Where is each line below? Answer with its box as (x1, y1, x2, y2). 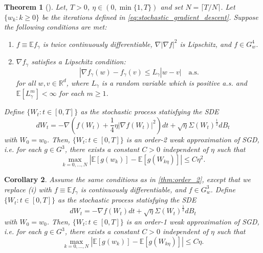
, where (66, 77, 89, 88)
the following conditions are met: (4, 21, 107, 32)
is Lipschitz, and (180, 38, 232, 49)
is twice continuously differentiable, (42, 38, 152, 49)
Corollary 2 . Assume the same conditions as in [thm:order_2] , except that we (4, 174, 251, 185)
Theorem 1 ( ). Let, (4, 2, 68, 12)
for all (16, 77, 36, 88)
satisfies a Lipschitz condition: (31, 56, 126, 67)
